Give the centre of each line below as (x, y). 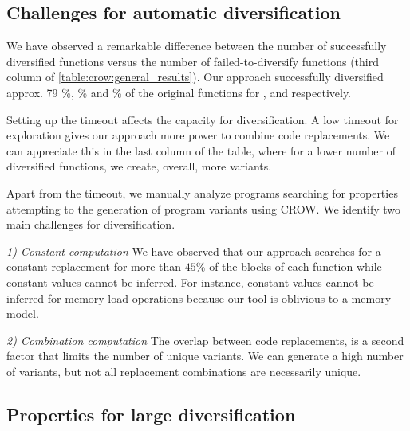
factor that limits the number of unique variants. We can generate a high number (205, 356)
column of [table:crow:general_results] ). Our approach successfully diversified (195, 77)
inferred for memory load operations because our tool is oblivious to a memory (199, 298)
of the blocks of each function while (296, 266)
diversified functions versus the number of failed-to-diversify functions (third (193, 61)
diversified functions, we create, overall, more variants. (139, 166)
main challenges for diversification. (91, 224)
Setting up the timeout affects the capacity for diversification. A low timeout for (203, 119)
